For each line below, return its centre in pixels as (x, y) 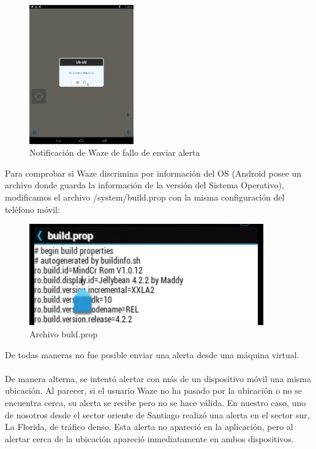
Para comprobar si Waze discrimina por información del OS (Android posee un (153, 173)
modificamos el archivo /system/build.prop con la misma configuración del (145, 197)
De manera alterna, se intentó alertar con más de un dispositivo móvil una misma (158, 378)
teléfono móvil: (32, 209)
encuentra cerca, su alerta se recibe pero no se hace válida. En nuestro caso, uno (156, 402)
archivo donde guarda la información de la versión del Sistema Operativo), (145, 185)
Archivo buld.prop (64, 334)
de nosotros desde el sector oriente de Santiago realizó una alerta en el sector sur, (157, 414)
